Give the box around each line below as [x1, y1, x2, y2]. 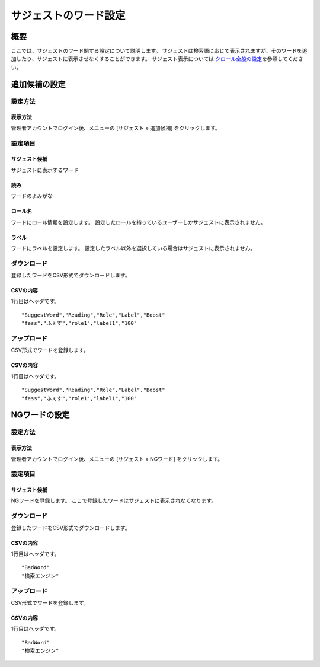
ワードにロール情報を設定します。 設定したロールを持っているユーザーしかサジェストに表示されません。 [11, 218, 266, 225]
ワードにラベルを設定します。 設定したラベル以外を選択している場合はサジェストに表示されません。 [11, 244, 256, 251]
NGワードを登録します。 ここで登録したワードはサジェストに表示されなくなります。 [11, 497, 217, 504]
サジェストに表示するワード [11, 166, 79, 173]
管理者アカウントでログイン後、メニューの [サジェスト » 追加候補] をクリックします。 [11, 125, 220, 132]
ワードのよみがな [11, 193, 53, 200]
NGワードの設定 [11, 410, 70, 420]
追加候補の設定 [11, 79, 66, 89]
